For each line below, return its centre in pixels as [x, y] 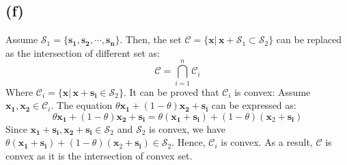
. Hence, [189, 142]
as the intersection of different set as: [83, 52]
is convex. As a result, [267, 142]
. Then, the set [151, 39]
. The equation [82, 105]
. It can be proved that [171, 91]
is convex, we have [187, 128]
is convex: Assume [273, 91]
